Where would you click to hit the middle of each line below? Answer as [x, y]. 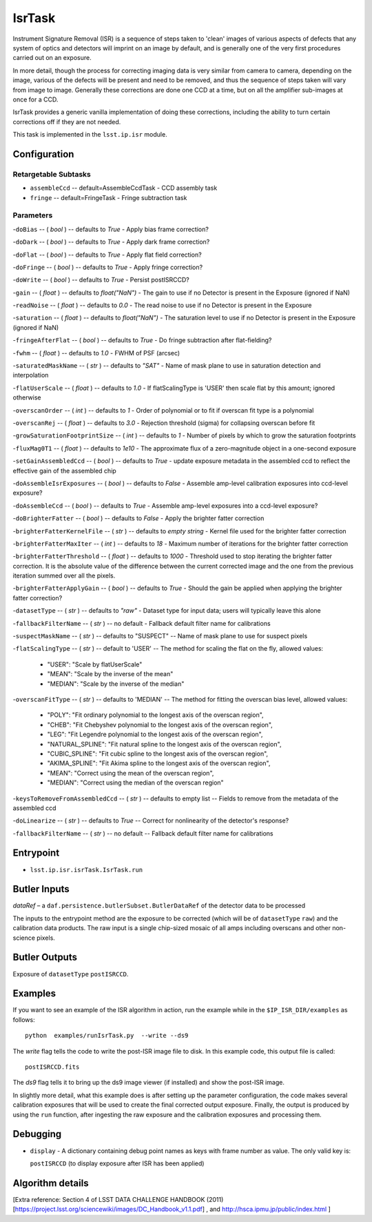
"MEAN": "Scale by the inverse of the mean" [110, 674]
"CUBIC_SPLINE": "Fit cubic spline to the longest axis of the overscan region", [158, 753]
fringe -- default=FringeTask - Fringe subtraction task [108, 197]
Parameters [33, 215]
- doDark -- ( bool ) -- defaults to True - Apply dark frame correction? [111, 242]
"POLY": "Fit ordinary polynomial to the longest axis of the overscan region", [156, 715]
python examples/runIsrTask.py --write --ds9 [107, 1036]
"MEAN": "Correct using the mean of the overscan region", [131, 773]
